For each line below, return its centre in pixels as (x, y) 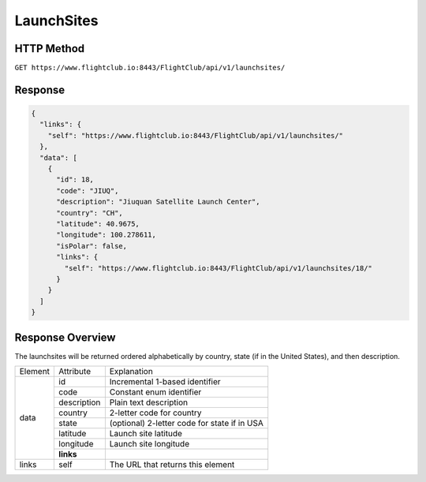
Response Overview (65, 337)
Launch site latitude (146, 433)
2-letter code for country (155, 413)
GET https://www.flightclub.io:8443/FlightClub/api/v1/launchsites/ (150, 68)
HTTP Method (50, 49)
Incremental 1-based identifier (165, 381)
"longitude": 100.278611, (106, 235)
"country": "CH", (90, 213)
